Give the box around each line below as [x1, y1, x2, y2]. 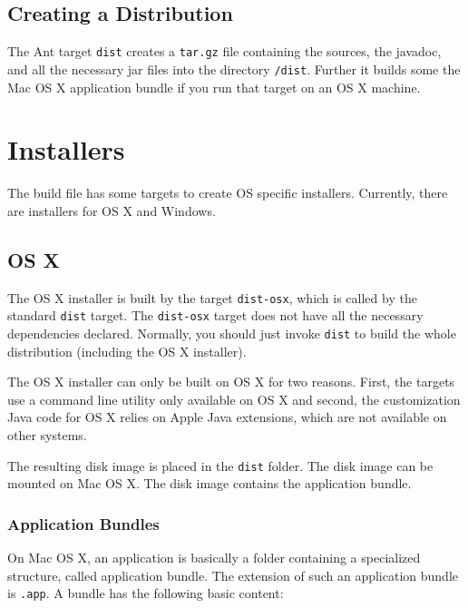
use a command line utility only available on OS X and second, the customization [7, 389, 461, 408]
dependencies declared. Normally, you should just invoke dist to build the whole [7, 323, 456, 342]
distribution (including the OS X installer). [7, 341, 247, 360]
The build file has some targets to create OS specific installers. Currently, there [7, 183, 448, 202]
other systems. [7, 425, 87, 444]
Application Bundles [7, 512, 160, 534]
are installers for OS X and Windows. [7, 201, 216, 220]
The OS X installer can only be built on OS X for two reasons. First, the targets [7, 372, 455, 391]
